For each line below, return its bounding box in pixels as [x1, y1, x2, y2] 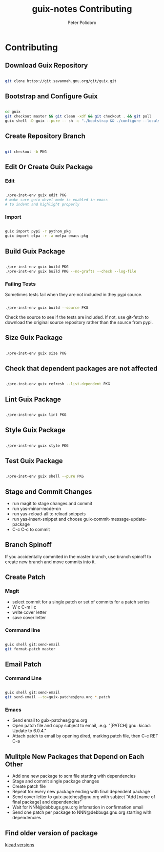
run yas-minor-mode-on [12, 506, 61, 512]
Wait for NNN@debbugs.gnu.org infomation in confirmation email [12, 804, 144, 810]
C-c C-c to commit [12, 527, 50, 532]
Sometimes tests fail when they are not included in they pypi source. [5, 291, 143, 297]
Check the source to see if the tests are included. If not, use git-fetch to [5, 314, 149, 320]
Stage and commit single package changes [12, 778, 99, 784]
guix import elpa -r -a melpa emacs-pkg [5, 233, 89, 238]
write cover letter [12, 609, 47, 615]
